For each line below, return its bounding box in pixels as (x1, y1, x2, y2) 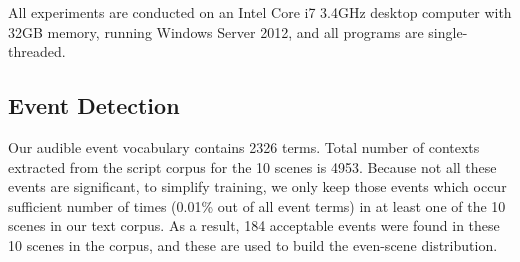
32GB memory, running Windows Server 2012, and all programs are (8, 21, 424, 42)
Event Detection (8, 90, 180, 121)
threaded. (8, 41, 66, 62)
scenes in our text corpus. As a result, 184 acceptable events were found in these (8, 215, 500, 236)
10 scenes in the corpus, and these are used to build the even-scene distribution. (8, 234, 498, 255)
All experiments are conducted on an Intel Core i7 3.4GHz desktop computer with (8, 2, 512, 22)
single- (428, 21, 468, 42)
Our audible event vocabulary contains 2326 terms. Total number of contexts (8, 136, 480, 157)
